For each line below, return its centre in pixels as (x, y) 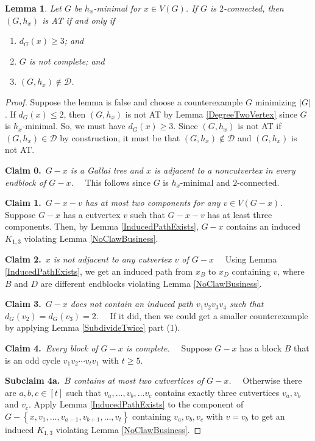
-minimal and (205, 182)
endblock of (26, 182)
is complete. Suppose (169, 348)
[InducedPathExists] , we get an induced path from (99, 271)
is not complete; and (67, 61)
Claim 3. (23, 304)
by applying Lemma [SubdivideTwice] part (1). (93, 327)
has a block (261, 348)
